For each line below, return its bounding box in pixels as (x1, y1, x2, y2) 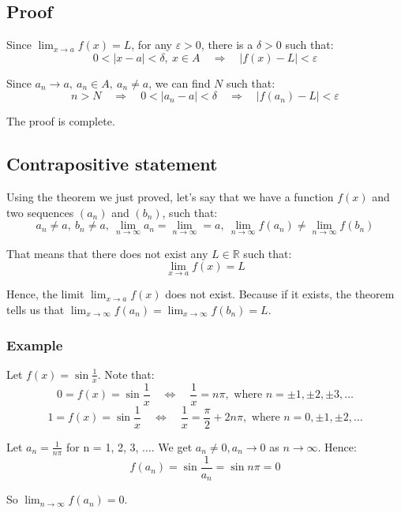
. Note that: (97, 365, 155, 382)
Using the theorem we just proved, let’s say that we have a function (6, 189, 334, 205)
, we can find (148, 74, 211, 91)
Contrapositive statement (6, 152, 218, 176)
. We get (151, 438, 193, 455)
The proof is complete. (6, 113, 115, 129)
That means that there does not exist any (6, 245, 208, 261)
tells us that (6, 301, 65, 317)
